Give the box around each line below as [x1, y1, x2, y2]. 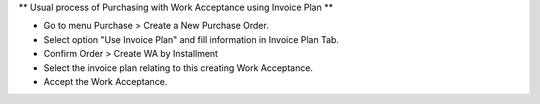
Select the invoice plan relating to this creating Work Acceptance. [43, 61, 314, 74]
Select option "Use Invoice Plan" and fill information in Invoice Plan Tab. [43, 33, 340, 45]
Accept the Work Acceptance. [43, 75, 168, 87]
